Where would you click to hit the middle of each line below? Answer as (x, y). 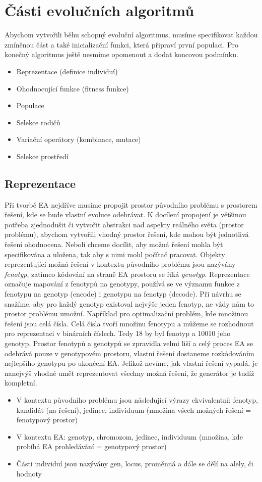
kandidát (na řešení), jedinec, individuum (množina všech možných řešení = (134, 409)
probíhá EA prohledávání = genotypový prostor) (91, 446)
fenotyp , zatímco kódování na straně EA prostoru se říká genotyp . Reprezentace (127, 274)
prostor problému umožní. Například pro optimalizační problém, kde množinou (126, 314)
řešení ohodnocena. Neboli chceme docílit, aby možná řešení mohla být (114, 244)
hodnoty (29, 473)
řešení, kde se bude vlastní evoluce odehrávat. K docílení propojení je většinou (125, 214)
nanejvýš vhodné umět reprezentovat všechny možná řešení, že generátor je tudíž (129, 373)
